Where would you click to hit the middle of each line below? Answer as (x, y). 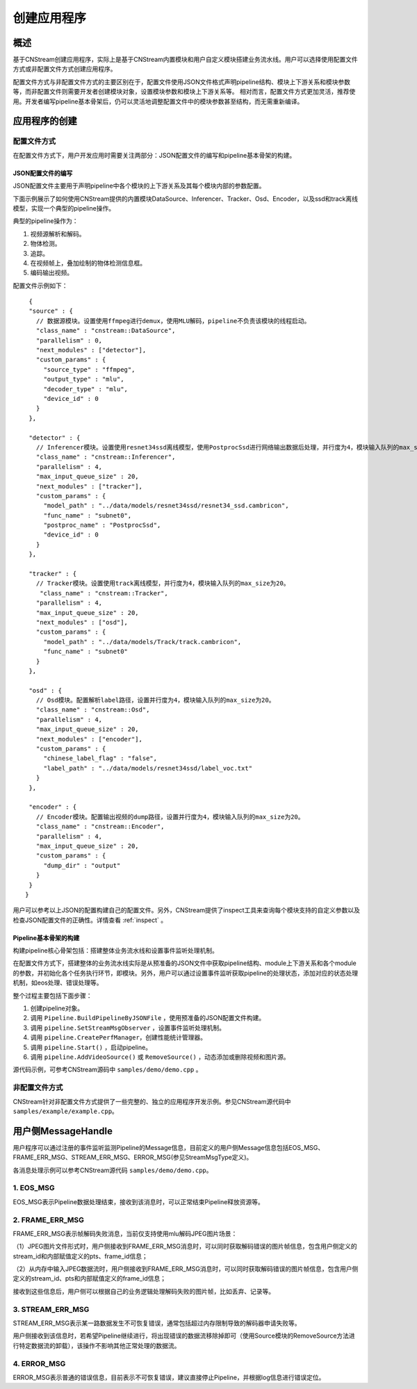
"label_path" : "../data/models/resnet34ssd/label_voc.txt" (148, 768)
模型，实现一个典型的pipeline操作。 (64, 208)
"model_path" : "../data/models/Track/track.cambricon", (142, 642)
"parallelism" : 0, (69, 340)
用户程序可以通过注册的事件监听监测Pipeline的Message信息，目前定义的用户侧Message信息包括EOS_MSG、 (169, 1147)
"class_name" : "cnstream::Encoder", (100, 827)
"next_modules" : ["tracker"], (89, 486)
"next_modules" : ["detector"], (91, 350)
